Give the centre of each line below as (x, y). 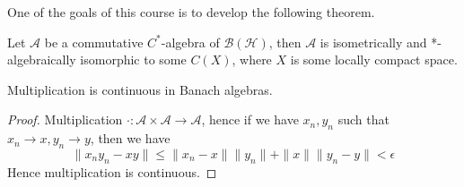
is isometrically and (373, 42)
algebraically (42, 59)
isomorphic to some (133, 59)
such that (363, 119)
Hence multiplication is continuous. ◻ (112, 171)
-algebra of (190, 42)
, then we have (130, 138)
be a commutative (94, 42)
